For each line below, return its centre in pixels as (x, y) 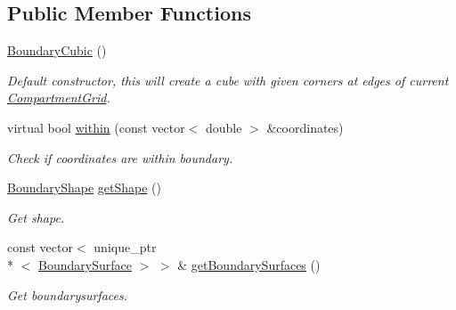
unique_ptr (125, 247)
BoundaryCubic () (57, 50)
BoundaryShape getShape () (84, 188)
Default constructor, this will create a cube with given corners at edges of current (228, 80)
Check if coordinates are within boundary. (120, 157)
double (224, 127)
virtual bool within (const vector (96, 127)
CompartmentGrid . (59, 98)
